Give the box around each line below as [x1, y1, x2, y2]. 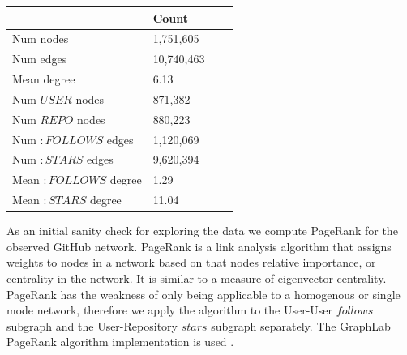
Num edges [12, 50, 67, 67]
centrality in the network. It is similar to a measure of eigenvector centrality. [6, 269, 387, 286]
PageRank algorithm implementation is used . [6, 333, 234, 350]
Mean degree [12, 71, 75, 88]
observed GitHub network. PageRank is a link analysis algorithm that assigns [6, 237, 392, 254]
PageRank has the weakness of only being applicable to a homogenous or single [6, 285, 401, 302]
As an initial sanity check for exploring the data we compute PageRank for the [6, 222, 398, 239]
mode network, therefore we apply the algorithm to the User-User [6, 302, 333, 319]
